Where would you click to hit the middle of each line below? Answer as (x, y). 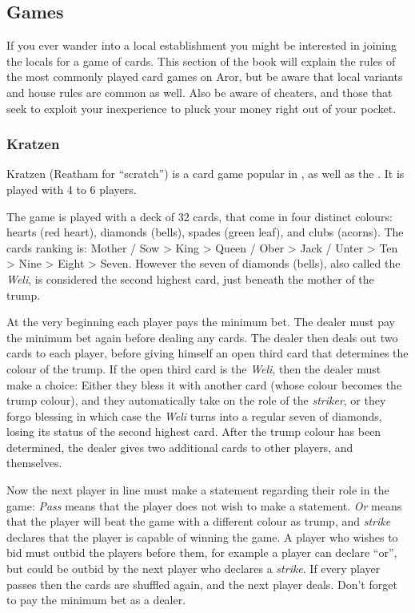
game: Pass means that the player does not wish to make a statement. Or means (204, 505)
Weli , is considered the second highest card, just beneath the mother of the (190, 278)
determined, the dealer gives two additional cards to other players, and (180, 447)
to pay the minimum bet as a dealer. (96, 600)
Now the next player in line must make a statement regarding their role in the (198, 490)
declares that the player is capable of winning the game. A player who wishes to (202, 536)
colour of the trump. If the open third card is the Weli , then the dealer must (194, 368)
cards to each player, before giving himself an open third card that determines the (207, 353)
